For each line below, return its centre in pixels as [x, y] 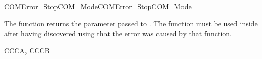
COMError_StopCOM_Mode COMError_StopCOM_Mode [98, 6]
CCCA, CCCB [27, 50]
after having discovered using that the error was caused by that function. [118, 33]
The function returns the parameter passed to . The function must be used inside [131, 23]
